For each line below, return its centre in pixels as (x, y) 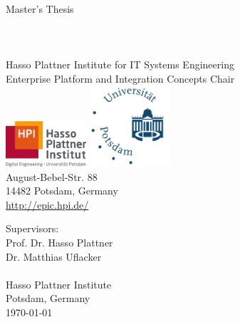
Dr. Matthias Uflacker (54, 256)
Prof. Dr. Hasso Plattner (59, 242)
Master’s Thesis (40, 9)
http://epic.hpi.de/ (47, 204)
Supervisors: (32, 228)
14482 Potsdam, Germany (62, 191)
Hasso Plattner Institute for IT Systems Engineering (120, 64)
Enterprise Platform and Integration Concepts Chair (120, 78)
